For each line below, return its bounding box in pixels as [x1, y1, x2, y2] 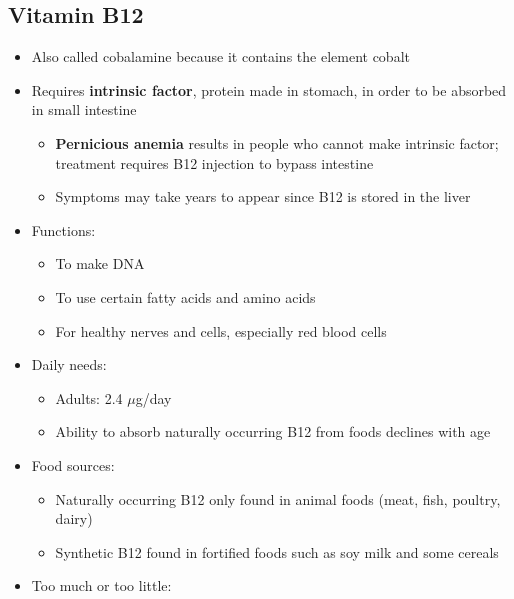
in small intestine [31, 99, 137, 120]
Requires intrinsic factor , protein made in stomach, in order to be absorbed [31, 79, 507, 100]
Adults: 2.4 [55, 387, 123, 408]
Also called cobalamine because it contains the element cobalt [31, 46, 410, 67]
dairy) [55, 508, 93, 529]
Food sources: [31, 454, 115, 475]
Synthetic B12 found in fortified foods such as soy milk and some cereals [55, 541, 499, 562]
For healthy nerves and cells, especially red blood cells [55, 320, 387, 341]
